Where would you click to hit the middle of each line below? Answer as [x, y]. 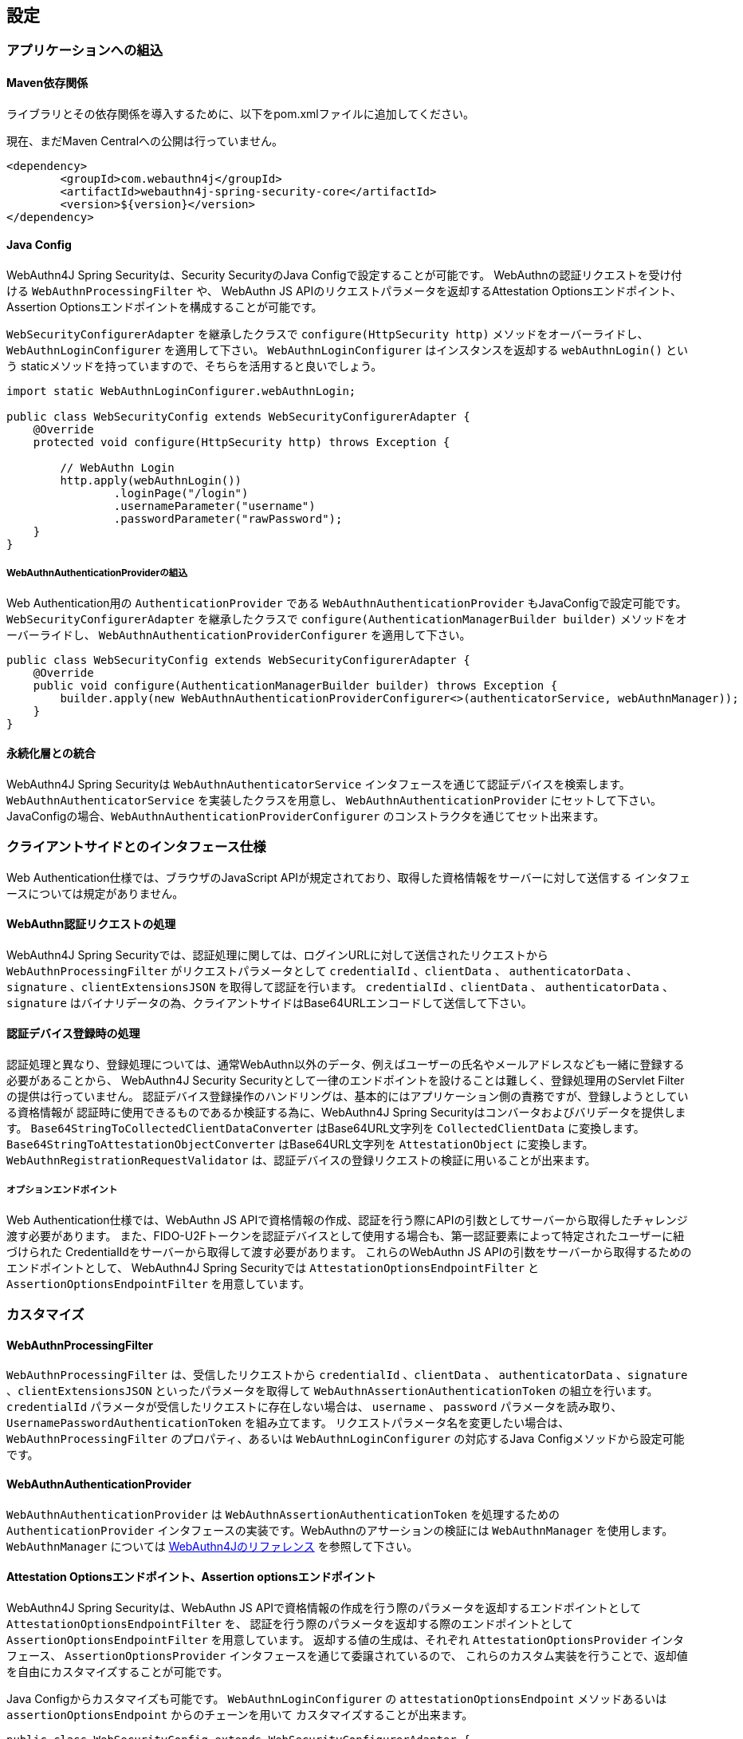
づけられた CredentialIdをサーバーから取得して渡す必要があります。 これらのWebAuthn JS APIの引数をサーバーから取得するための [349, 1251]
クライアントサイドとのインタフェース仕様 [136, 847]
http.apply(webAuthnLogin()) [151, 480]
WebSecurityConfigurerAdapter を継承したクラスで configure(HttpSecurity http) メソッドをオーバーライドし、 [328, 334]
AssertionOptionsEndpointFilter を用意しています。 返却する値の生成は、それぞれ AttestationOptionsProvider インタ [345, 1639]
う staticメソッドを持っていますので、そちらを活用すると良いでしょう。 [195, 366]
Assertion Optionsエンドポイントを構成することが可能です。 [165, 306]
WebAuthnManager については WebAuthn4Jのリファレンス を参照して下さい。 [212, 1546]
